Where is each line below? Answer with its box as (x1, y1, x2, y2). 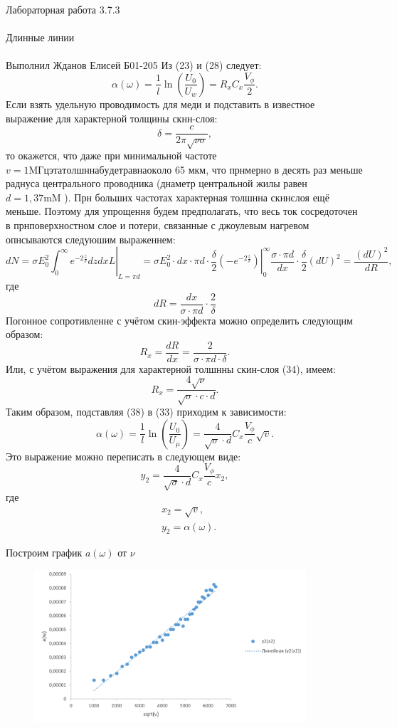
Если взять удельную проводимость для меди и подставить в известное (6, 96, 315, 111)
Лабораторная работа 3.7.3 (6, 2, 120, 16)
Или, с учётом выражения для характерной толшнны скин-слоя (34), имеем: (6, 361, 336, 376)
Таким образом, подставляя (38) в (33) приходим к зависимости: (6, 404, 287, 418)
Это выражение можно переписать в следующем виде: (6, 448, 241, 463)
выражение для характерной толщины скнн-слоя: (6, 110, 218, 125)
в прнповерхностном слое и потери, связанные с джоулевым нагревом (6, 217, 309, 232)
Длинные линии (6, 30, 75, 45)
